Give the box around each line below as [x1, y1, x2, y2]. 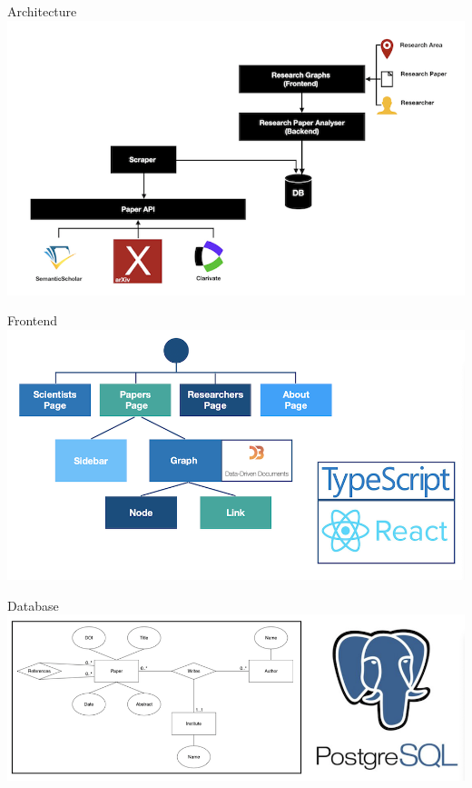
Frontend [7, 311, 58, 330]
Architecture [7, 2, 77, 20]
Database [7, 595, 59, 614]
